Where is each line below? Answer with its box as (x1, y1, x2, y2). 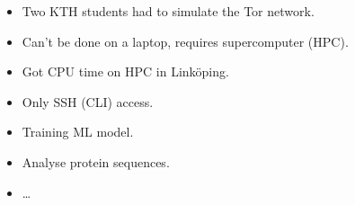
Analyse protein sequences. (22, 152, 170, 171)
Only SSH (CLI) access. (22, 92, 154, 111)
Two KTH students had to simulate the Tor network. (22, 2, 315, 20)
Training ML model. (22, 122, 134, 141)
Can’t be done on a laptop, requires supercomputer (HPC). (22, 31, 349, 50)
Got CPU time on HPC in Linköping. (22, 62, 229, 81)
